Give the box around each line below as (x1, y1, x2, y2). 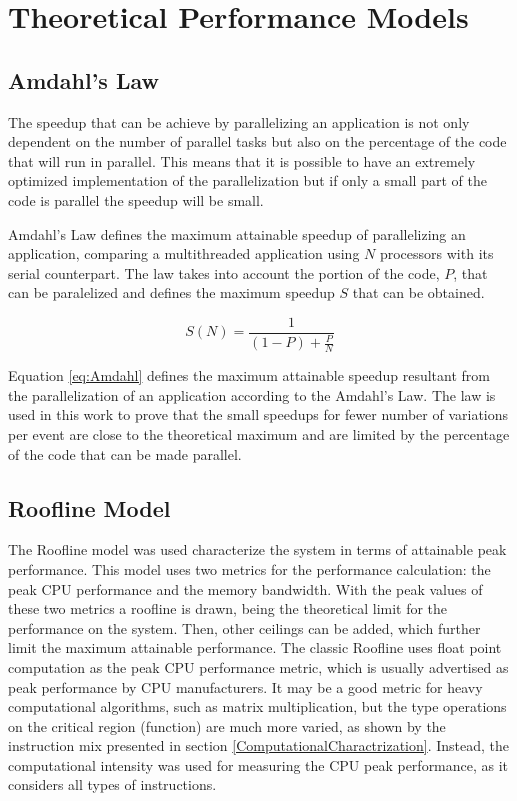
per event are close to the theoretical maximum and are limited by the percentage (8, 423, 510, 444)
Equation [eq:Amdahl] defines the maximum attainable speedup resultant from (8, 365, 490, 386)
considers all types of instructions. (8, 774, 217, 795)
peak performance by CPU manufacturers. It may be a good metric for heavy (8, 676, 483, 697)
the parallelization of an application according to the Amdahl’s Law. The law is (8, 384, 496, 405)
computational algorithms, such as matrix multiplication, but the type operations (8, 696, 507, 717)
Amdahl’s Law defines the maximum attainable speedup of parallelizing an (8, 223, 466, 244)
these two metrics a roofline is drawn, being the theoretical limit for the (8, 598, 448, 619)
